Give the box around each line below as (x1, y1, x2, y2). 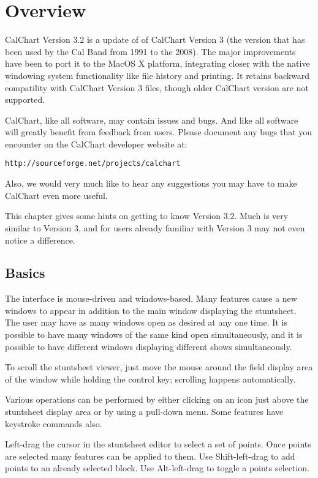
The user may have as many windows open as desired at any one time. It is (5, 316, 287, 329)
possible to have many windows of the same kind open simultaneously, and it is (5, 328, 303, 341)
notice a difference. (5, 233, 75, 246)
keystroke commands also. (5, 417, 102, 430)
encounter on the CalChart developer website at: (5, 137, 187, 150)
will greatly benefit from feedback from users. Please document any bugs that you (5, 125, 312, 138)
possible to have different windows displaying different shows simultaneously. (5, 340, 292, 353)
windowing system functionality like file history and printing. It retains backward (5, 69, 310, 81)
